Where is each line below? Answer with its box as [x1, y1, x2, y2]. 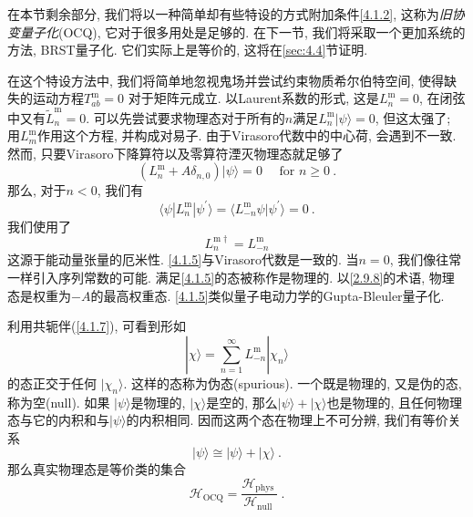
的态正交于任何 [7, 373, 97, 392]
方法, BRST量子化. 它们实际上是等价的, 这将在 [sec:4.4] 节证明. [7, 40, 368, 59]
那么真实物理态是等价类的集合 [7, 460, 186, 479]
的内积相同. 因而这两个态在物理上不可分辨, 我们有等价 [126, 410, 448, 429]
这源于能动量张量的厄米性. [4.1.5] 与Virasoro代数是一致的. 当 [7, 250, 359, 269]
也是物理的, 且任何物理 [326, 392, 463, 411]
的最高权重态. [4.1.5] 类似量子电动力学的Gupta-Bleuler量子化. [90, 285, 445, 305]
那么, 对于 [7, 181, 67, 200]
